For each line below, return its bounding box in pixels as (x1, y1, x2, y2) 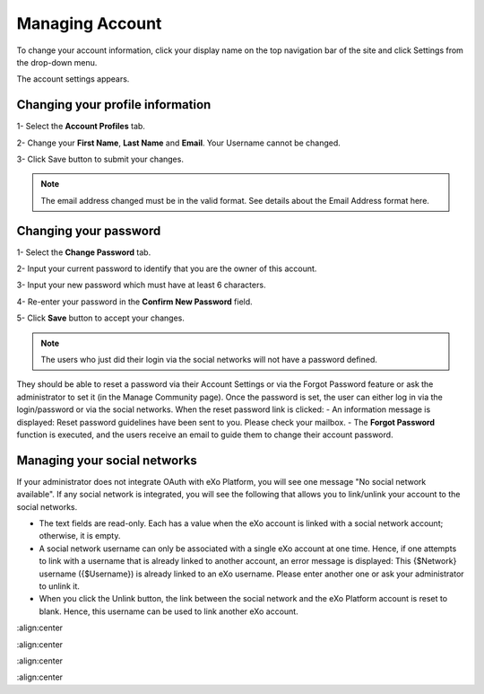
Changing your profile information (16, 97, 212, 112)
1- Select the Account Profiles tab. (16, 121, 145, 132)
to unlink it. (39, 581, 81, 592)
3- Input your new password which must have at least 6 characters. (16, 279, 266, 291)
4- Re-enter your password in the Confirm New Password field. (16, 296, 253, 307)
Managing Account (16, 13, 162, 33)
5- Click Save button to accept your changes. (16, 312, 186, 323)
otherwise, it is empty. (39, 531, 121, 541)
